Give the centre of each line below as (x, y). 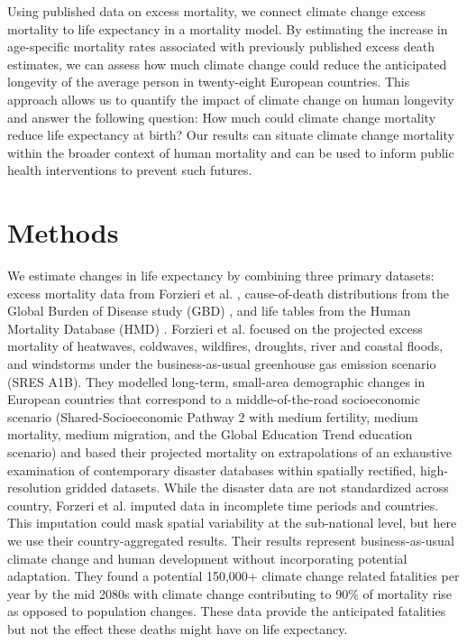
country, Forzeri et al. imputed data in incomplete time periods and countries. (223, 505)
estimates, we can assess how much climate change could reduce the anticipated (227, 64)
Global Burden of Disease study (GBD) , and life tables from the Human (209, 311)
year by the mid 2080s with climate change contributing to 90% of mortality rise (230, 593)
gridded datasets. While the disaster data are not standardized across (257, 488)
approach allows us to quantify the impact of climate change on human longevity (231, 99)
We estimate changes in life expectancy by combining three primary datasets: (221, 276)
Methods (63, 232)
